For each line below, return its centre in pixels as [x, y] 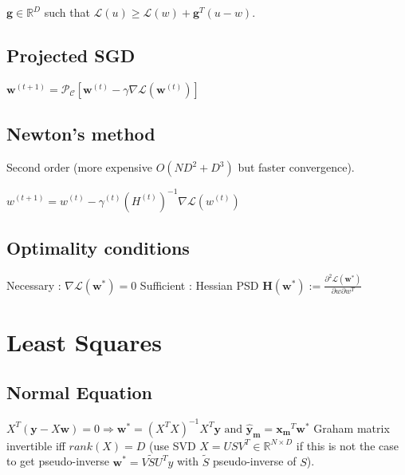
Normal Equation [79, 392]
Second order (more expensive [79, 167]
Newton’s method [81, 134]
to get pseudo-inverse [58, 461]
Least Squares [84, 341]
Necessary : [34, 285]
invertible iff [36, 445]
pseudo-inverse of [255, 461]
